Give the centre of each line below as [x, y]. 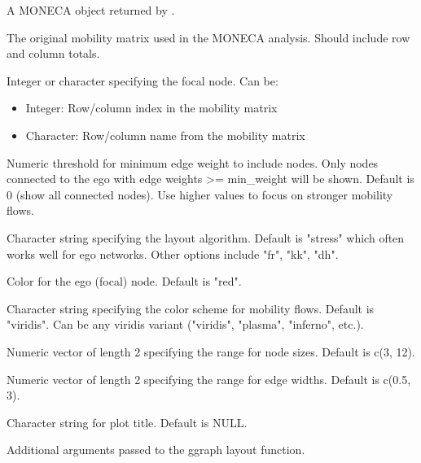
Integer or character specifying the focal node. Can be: [143, 80]
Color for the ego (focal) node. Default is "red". [124, 281]
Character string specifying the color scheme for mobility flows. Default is [191, 308]
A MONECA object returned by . [91, 10]
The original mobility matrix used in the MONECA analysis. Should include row [208, 37]
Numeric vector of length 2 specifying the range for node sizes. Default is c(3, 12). [211, 351]
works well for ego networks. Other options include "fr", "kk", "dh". [173, 253]
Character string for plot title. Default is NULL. [127, 422]
